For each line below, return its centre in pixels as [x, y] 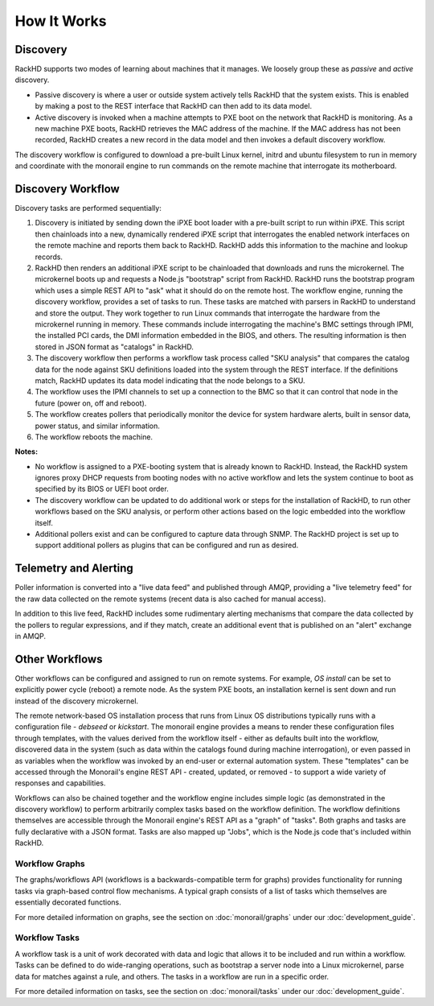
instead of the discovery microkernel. [77, 701]
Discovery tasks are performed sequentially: [88, 208]
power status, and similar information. [98, 426]
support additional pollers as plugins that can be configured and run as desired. [167, 545]
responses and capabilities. [60, 783]
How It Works [61, 21]
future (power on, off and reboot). [91, 403]
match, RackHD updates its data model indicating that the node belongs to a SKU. [170, 380]
